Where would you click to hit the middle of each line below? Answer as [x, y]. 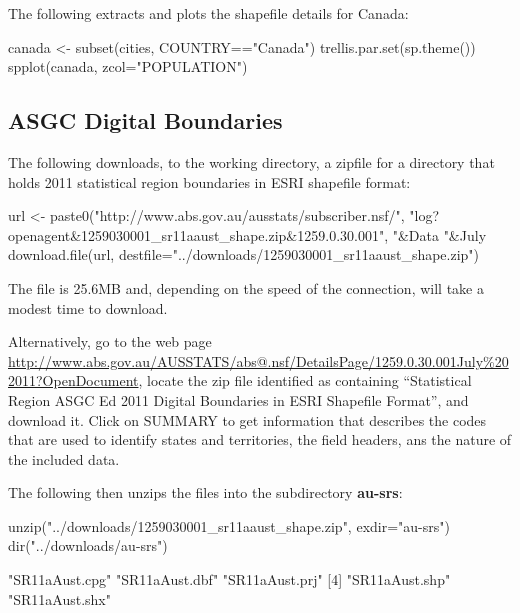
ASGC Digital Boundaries [145, 120]
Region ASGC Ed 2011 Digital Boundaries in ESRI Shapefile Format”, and [238, 399]
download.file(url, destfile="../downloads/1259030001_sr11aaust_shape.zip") [244, 254]
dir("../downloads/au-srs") [88, 545]
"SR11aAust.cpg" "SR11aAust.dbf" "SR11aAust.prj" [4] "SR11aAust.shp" [229, 579]
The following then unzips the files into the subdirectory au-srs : [205, 492]
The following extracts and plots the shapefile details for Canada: [208, 13]
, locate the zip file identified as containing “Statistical [305, 380]
